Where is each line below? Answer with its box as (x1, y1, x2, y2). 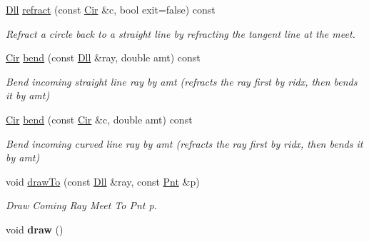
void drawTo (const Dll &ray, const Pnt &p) (6, 173, 200, 188)
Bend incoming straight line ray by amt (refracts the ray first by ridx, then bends (6, 74, 358, 89)
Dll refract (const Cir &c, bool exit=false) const (6, 2, 216, 16)
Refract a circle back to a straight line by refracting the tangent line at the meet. (6, 26, 355, 41)
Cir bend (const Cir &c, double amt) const (6, 111, 193, 126)
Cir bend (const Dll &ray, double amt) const (6, 50, 201, 65)
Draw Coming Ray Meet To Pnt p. (6, 198, 157, 213)
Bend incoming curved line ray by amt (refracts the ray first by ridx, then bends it (6, 136, 363, 151)
